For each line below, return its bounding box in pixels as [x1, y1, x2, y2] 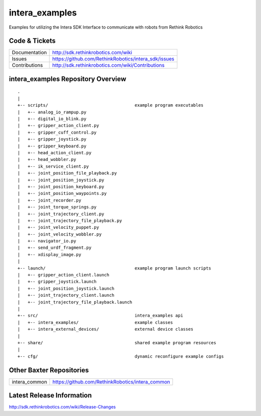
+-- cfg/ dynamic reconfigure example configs [17, 353, 224, 359]
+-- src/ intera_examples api [17, 313, 183, 319]
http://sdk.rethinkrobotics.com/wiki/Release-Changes [9, 404, 116, 410]
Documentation [12, 49, 47, 56]
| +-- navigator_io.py [17, 238, 76, 244]
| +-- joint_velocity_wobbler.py [17, 231, 102, 237]
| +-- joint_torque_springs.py [17, 204, 97, 210]
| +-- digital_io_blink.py [17, 116, 87, 122]
